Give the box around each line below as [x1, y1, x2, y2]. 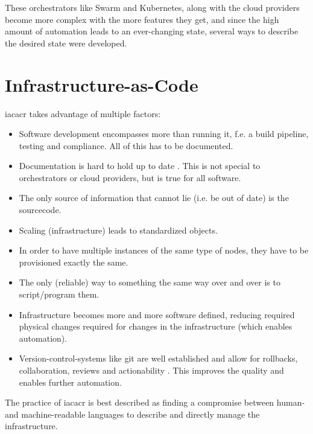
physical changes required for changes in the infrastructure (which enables [19, 320, 292, 333]
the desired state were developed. [5, 36, 127, 49]
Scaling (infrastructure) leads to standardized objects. [19, 223, 218, 236]
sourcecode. [19, 203, 62, 216]
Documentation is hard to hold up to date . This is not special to [19, 159, 261, 172]
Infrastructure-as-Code [5, 72, 198, 97]
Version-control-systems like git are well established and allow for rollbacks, [19, 352, 298, 365]
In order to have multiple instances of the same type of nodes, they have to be [19, 244, 309, 257]
